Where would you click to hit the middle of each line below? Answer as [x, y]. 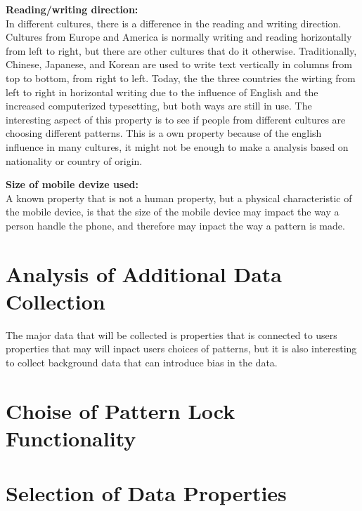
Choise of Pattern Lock [121, 410]
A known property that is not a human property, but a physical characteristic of [179, 198]
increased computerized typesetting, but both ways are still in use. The [159, 106]
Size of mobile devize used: [72, 184]
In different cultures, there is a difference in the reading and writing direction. [174, 23]
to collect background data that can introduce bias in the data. [142, 362]
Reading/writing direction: [72, 9]
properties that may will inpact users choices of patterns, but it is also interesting [181, 349]
